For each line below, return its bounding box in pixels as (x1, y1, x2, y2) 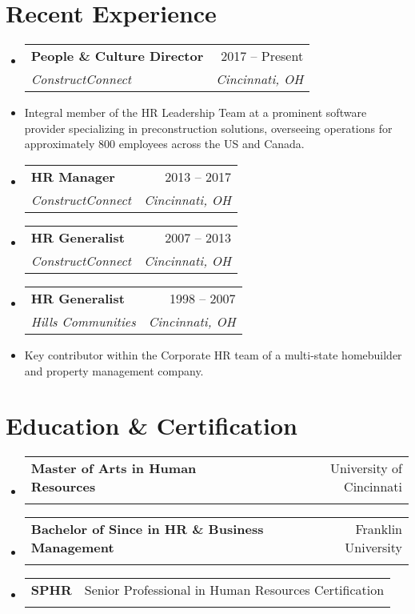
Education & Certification (6, 409, 297, 442)
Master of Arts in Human (30, 459, 197, 478)
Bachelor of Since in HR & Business (30, 520, 264, 539)
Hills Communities (30, 311, 136, 331)
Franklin (355, 520, 402, 539)
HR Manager (30, 167, 115, 186)
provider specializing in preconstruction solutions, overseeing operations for (24, 119, 393, 136)
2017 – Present (221, 46, 304, 66)
